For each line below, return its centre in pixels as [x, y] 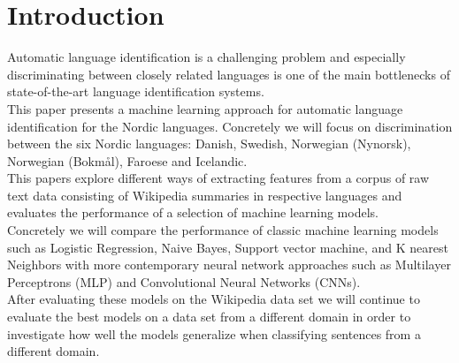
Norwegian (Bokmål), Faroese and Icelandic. [127, 160]
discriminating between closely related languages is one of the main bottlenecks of [229, 74]
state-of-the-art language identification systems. [136, 91]
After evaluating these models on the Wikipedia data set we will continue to [214, 299]
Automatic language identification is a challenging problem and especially [207, 57]
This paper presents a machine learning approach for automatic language [205, 108]
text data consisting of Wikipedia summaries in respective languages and [205, 195]
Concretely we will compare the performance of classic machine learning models [223, 230]
